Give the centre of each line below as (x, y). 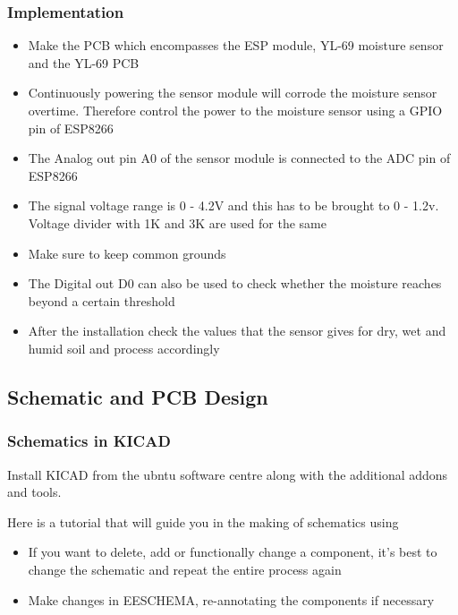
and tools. (34, 492)
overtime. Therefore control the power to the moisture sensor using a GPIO (235, 110)
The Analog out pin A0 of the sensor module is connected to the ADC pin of (239, 158)
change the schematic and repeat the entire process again (185, 569)
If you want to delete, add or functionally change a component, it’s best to (233, 552)
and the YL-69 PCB (84, 62)
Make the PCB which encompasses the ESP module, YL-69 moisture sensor (236, 45)
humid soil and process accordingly (124, 348)
